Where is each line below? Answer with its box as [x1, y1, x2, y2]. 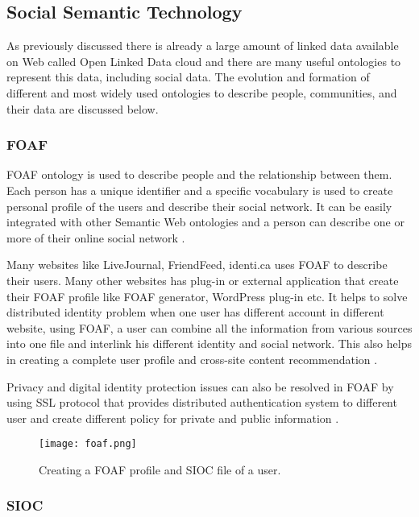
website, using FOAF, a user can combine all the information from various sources [6, 319, 413, 336]
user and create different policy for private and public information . [6, 409, 339, 426]
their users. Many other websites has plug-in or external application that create [6, 271, 399, 288]
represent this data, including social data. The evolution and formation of [6, 68, 370, 85]
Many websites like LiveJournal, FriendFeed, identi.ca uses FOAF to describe [6, 256, 388, 273]
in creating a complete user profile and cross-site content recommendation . [6, 350, 378, 367]
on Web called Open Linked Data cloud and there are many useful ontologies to [6, 52, 401, 69]
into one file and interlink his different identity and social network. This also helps [6, 335, 412, 352]
